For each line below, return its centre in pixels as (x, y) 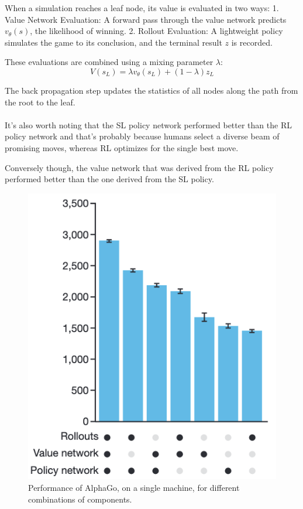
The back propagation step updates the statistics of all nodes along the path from (151, 90)
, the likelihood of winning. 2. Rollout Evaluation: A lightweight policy (156, 31)
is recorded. (252, 42)
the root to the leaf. (40, 102)
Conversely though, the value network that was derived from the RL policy (139, 167)
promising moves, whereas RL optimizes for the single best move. (122, 147)
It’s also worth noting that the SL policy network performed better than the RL (148, 124)
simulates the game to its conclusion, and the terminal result (113, 42)
